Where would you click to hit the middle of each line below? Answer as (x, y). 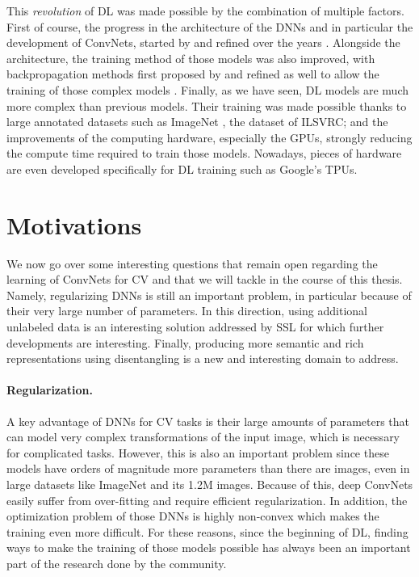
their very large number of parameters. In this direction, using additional (187, 311)
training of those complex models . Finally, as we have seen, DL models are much (208, 89)
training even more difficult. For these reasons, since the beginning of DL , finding (207, 531)
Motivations (74, 224)
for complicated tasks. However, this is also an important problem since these (198, 452)
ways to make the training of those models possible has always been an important (209, 548)
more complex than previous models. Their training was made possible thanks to (207, 105)
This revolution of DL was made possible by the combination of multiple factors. (205, 11)
